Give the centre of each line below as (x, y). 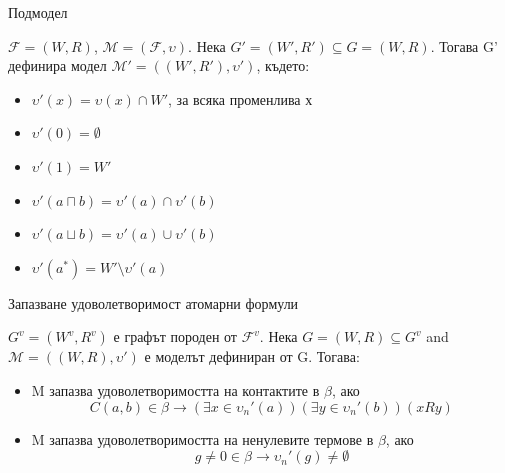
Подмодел (38, 12)
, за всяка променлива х (240, 98)
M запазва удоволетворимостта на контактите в (175, 389)
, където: (283, 65)
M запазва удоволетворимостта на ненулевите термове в (202, 438)
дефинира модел (57, 65)
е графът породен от (175, 336)
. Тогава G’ (464, 45)
